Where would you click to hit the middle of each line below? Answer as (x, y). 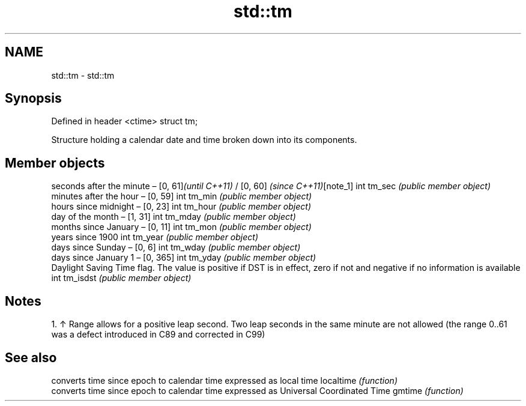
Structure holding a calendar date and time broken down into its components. (204, 140)
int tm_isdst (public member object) (121, 278)
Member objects (55, 163)
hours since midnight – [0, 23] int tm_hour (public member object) (181, 207)
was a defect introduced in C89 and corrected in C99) (158, 335)
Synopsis (33, 98)
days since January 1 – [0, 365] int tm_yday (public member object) (184, 258)
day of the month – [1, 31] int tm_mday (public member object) (174, 217)
